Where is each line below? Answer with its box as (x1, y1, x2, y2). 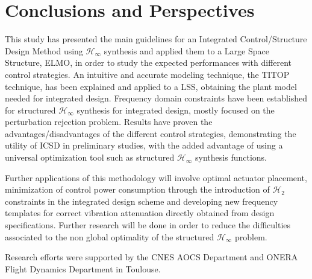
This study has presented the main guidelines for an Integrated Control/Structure (5, 33, 307, 45)
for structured (5, 103, 56, 116)
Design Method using (5, 44, 83, 57)
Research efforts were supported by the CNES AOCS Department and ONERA (5, 251, 298, 263)
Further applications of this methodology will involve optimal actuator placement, (5, 171, 307, 184)
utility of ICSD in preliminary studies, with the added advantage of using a (5, 139, 283, 152)
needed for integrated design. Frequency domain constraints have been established (5, 92, 308, 104)
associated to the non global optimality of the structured (5, 230, 214, 243)
